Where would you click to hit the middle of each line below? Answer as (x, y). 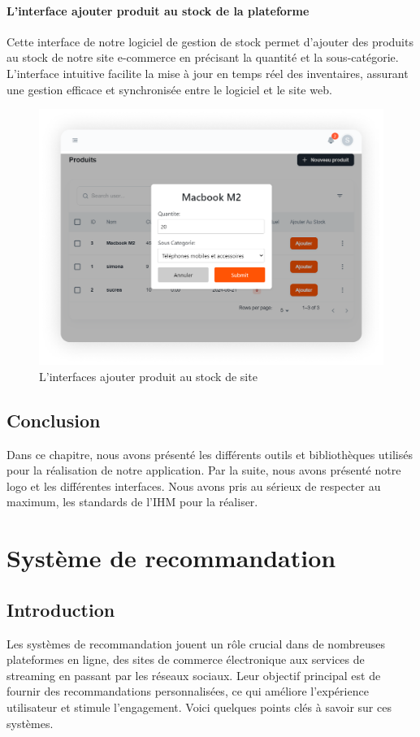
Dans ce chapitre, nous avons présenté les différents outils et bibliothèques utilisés (210, 454)
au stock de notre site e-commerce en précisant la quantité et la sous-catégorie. (203, 57)
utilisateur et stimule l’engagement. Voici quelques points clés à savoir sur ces (199, 707)
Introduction (61, 609)
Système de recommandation (171, 558)
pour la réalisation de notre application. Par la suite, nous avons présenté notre (204, 470)
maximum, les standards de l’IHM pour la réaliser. (132, 502)
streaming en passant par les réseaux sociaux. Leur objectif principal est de (194, 675)
